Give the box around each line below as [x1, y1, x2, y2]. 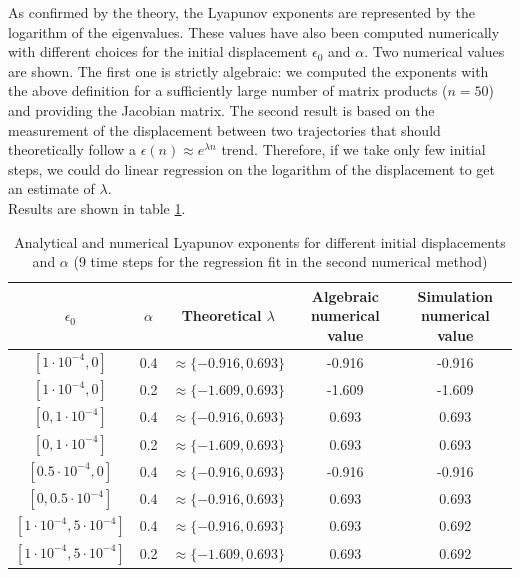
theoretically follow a [8, 139, 136, 160]
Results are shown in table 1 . [8, 197, 186, 218]
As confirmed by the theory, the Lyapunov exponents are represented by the [8, 2, 475, 22]
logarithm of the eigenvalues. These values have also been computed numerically [8, 21, 500, 42]
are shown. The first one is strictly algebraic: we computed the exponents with [8, 60, 489, 81]
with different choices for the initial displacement [8, 41, 308, 62]
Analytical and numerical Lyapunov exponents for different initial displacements [14, 231, 506, 252]
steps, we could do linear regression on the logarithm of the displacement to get [8, 158, 496, 179]
